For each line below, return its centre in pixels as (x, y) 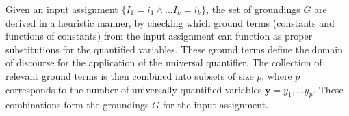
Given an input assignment (62, 9)
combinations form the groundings (77, 105)
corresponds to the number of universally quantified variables (134, 89)
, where (277, 75)
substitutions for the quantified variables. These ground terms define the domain (174, 49)
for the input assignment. (216, 105)
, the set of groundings (253, 9)
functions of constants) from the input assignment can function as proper (159, 36)
